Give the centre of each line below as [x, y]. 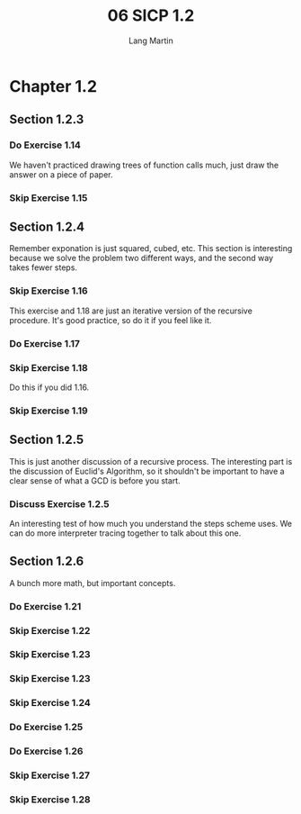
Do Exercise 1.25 [46, 728]
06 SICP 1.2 [151, 16]
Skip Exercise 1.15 [49, 197]
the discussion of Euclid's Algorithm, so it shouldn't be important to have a [147, 471]
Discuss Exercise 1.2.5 [59, 503]
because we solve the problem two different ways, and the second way [142, 258]
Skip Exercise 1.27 [50, 775]
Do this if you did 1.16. [49, 387]
